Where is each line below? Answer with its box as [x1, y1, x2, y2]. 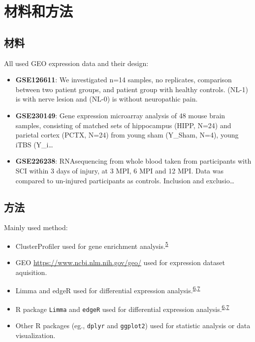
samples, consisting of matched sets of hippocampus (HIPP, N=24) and [15, 120, 231, 130]
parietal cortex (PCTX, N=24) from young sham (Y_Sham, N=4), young [15, 130, 239, 140]
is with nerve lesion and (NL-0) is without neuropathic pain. [15, 94, 198, 104]
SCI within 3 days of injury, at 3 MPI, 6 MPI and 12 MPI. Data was [15, 165, 223, 175]
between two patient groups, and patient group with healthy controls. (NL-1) [15, 84, 249, 94]
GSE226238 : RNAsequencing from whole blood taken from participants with [15, 156, 252, 166]
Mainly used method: [4, 222, 68, 233]
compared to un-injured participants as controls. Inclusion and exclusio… [15, 175, 235, 185]
